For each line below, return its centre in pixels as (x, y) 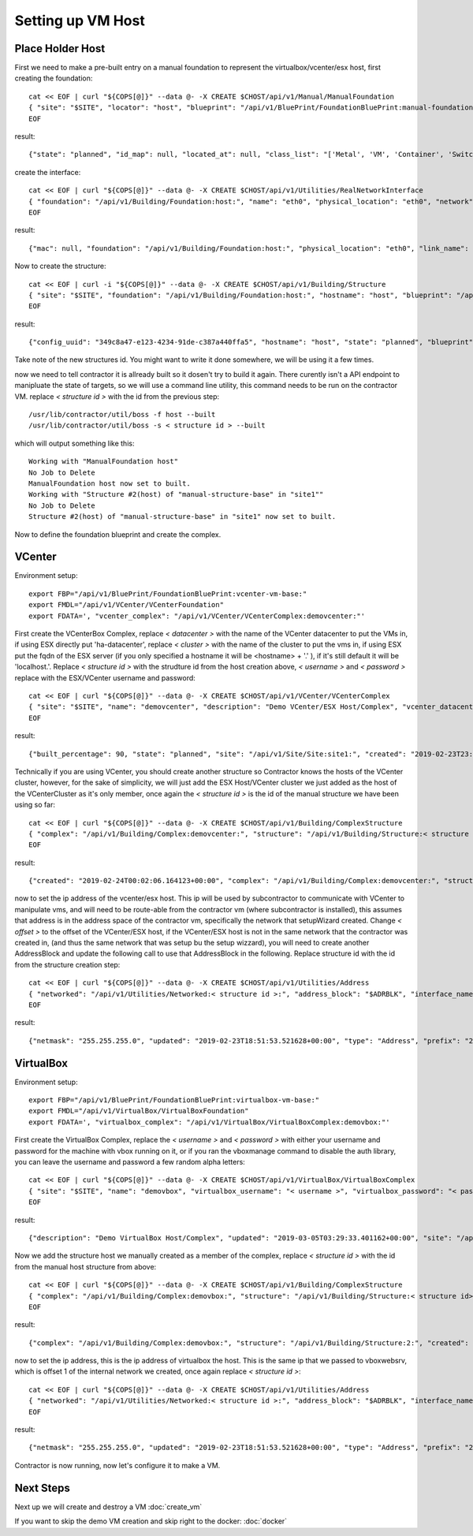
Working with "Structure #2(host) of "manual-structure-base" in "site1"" (176, 494)
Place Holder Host (60, 48)
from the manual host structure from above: (86, 1266)
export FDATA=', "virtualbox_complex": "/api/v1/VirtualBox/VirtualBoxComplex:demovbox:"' (209, 1122)
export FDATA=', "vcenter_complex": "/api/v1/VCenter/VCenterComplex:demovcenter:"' (197, 616)
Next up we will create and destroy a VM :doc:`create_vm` (108, 1507)
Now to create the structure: (60, 266)
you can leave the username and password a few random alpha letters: (130, 1162)
